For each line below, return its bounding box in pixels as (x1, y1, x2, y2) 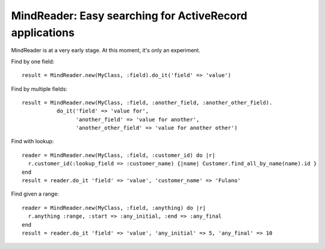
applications (11, 26, 75, 39)
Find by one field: (11, 58, 55, 65)
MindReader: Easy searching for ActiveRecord (11, 9, 248, 22)
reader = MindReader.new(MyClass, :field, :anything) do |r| (22, 204, 206, 211)
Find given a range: (11, 190, 60, 198)
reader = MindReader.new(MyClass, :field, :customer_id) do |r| (22, 152, 216, 159)
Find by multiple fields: (11, 85, 67, 93)
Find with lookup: (11, 138, 54, 145)
